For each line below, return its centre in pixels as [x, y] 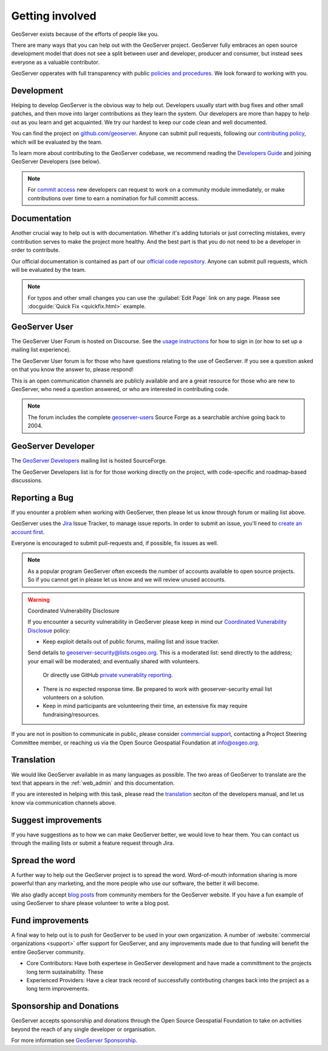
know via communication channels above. [64, 802]
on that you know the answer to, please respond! [72, 369]
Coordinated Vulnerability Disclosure [73, 611]
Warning [39, 600]
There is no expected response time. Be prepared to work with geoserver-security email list [158, 689]
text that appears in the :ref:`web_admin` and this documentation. [93, 783]
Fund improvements [50, 921]
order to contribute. [36, 250]
